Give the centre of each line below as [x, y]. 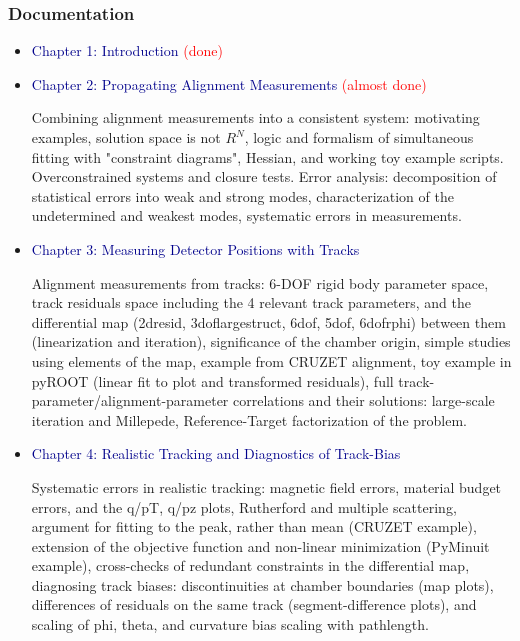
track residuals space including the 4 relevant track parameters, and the [251, 302]
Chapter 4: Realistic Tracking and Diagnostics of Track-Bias [216, 453]
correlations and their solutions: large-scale [364, 400]
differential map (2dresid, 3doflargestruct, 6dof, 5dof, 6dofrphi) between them [268, 321]
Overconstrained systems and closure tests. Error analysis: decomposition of [264, 176]
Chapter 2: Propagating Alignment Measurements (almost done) [229, 83]
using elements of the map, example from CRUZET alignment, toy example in [271, 360]
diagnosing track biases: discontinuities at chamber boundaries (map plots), [262, 584]
